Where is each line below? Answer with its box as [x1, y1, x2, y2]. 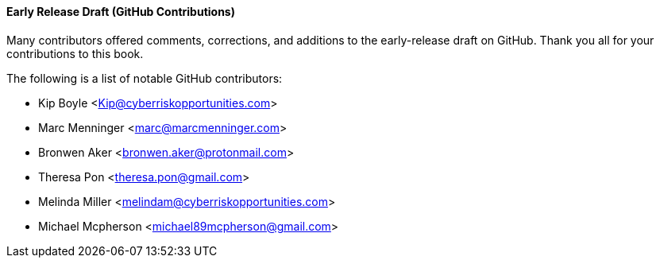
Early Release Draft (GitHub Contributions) [6, 5, 235, 18]
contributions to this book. [6, 46, 144, 60]
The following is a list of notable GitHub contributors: [6, 71, 283, 85]
